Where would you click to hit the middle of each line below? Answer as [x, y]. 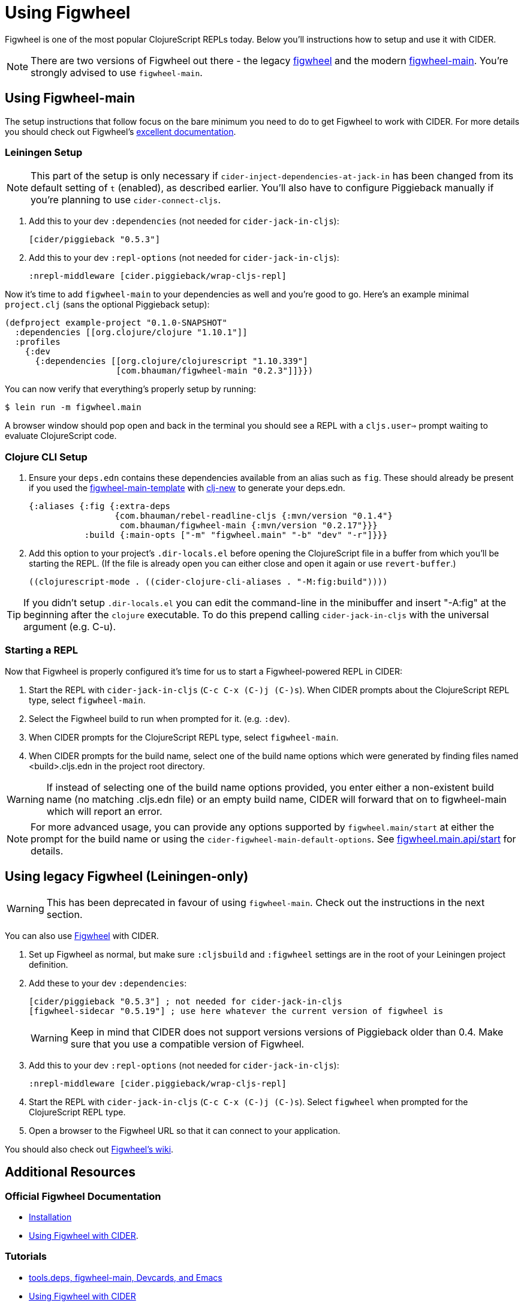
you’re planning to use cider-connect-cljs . [126, 200]
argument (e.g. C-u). [70, 627]
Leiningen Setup [44, 152]
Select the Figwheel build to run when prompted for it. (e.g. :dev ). [159, 718]
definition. [49, 964]
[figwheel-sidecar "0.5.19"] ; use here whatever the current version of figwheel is [236, 1011]
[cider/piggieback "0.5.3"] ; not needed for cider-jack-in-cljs [186, 1001]
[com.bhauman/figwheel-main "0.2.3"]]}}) [215, 371]
